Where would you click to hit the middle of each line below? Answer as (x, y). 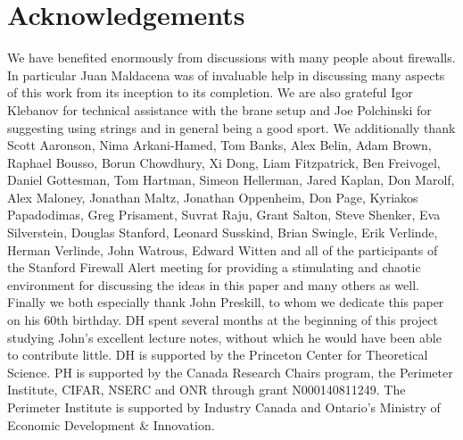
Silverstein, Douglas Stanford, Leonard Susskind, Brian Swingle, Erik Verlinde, (223, 232)
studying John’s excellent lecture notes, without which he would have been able (224, 337)
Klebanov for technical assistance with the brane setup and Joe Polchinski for (219, 109)
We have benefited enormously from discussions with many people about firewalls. (231, 58)
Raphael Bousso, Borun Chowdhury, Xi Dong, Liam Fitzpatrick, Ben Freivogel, (224, 162)
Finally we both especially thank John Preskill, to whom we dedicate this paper (226, 302)
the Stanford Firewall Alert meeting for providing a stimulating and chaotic (214, 267)
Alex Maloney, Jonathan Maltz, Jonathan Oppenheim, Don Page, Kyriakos (213, 197)
